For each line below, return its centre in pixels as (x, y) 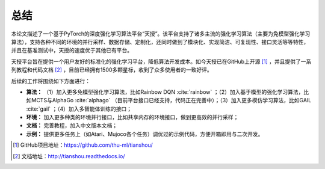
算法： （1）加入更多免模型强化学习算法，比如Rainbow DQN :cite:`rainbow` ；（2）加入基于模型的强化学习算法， (165, 92)
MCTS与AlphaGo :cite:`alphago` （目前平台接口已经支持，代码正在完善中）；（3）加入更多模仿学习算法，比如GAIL (171, 100)
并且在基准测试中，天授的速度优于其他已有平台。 (72, 51)
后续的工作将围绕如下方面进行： (51, 81)
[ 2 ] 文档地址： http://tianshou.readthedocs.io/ (69, 156)
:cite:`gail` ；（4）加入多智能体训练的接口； (79, 109)
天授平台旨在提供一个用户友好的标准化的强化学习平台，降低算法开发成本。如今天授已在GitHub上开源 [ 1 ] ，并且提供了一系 (161, 61)
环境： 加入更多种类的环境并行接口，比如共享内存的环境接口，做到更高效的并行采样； (132, 117)
